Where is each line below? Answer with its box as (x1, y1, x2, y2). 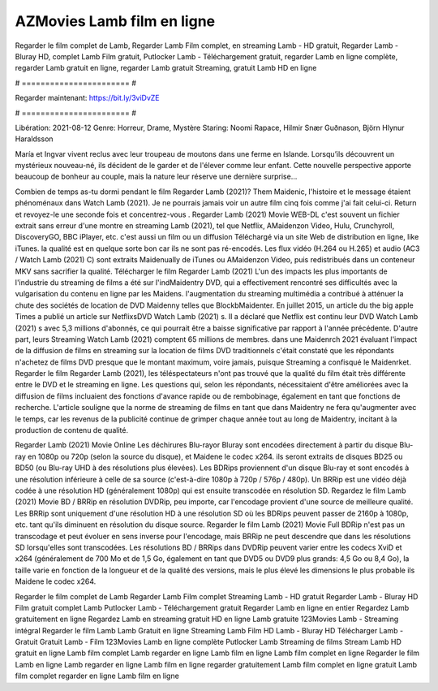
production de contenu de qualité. (15, 425, 129, 435)
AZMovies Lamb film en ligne (15, 12, 215, 30)
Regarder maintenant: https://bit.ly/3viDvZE (15, 93, 160, 103)
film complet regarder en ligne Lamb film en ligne (15, 671, 180, 681)
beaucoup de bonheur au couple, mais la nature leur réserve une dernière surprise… (15, 171, 298, 182)
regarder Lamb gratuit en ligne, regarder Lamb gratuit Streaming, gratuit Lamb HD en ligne (15, 63, 317, 73)
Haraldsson (15, 134, 54, 144)
